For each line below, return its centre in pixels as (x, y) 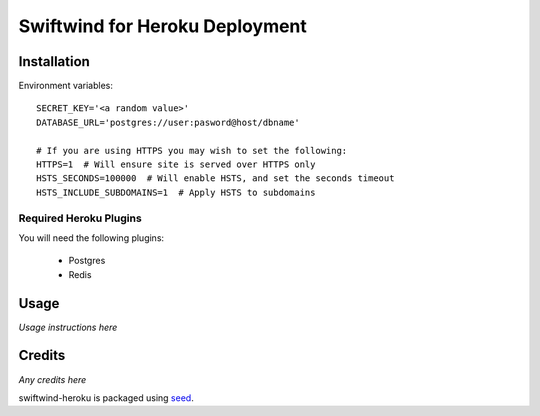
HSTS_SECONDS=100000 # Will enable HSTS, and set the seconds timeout (215, 178)
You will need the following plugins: (91, 237)
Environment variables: (66, 86)
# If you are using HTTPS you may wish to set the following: (192, 150)
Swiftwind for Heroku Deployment (162, 26)
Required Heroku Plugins (80, 218)
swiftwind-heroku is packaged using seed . (106, 397)
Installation (54, 61)
